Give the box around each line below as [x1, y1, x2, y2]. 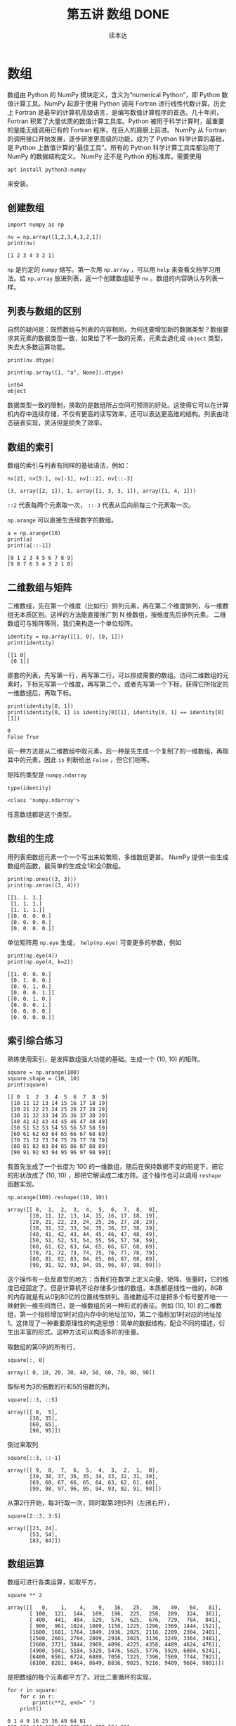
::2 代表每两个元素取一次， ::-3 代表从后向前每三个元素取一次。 [7, 501, 195, 509]
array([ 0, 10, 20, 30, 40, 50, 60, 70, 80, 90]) [7, 1369, 156, 1376]
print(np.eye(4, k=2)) [7, 958, 74, 965]
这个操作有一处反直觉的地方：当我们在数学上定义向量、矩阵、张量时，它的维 [7, 1275, 229, 1283]
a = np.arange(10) [7, 530, 61, 537]
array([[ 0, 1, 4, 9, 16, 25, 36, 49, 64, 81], [7, 1604, 221, 1611]
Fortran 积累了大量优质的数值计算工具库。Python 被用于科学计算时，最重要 [7, 117, 225, 125]
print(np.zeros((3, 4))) [7, 882, 80, 889]
